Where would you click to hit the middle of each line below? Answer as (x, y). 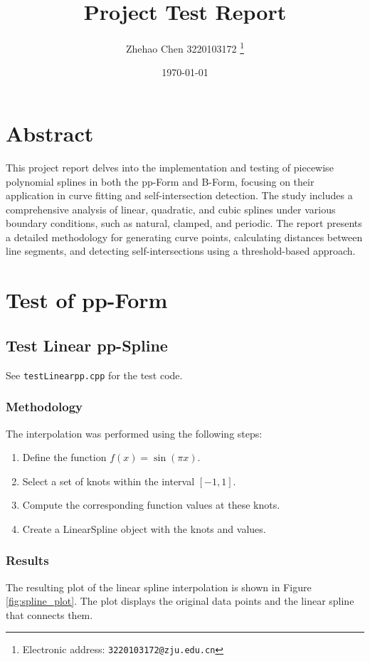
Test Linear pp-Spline (87, 345)
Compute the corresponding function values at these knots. (151, 505)
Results (27, 560)
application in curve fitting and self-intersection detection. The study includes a (179, 195)
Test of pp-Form (87, 300)
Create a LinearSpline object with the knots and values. (144, 528)
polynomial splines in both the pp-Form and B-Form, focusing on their (160, 181)
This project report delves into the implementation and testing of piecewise (170, 167)
